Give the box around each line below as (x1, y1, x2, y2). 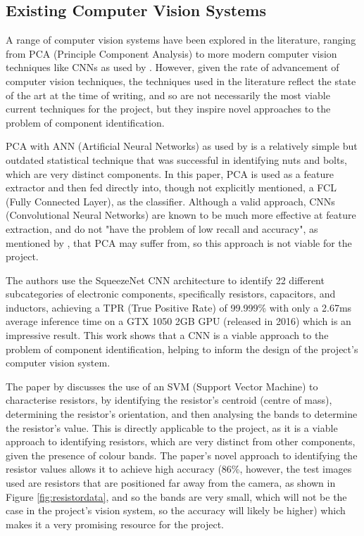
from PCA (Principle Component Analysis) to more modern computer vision (6, 46, 337, 60)
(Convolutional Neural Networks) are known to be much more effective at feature (6, 208, 356, 222)
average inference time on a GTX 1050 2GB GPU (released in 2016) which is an (6, 314, 351, 328)
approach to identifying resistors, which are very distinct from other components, (6, 434, 356, 449)
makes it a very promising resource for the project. (6, 516, 225, 531)
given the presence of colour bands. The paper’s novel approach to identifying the (6, 447, 358, 462)
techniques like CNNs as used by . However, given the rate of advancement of (6, 60, 339, 75)
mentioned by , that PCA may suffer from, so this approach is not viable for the (6, 235, 352, 250)
